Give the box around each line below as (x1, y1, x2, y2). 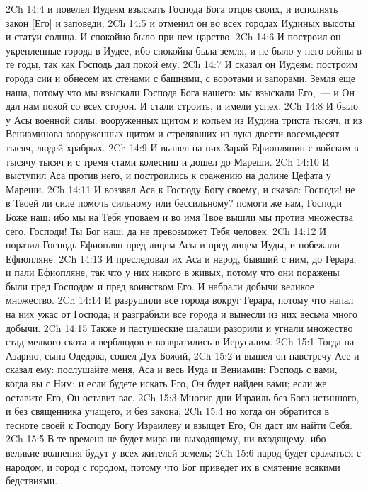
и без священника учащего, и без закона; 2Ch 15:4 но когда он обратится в (6, 404, 329, 418)
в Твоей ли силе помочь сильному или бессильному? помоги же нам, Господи (6, 195, 342, 210)
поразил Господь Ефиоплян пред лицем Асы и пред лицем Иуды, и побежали (6, 237, 340, 252)
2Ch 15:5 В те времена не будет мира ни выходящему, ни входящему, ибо (6, 431, 326, 446)
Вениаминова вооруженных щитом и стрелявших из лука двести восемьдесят (6, 126, 340, 141)
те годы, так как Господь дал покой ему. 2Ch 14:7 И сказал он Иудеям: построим (6, 57, 358, 71)
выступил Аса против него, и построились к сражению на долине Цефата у (6, 168, 331, 183)
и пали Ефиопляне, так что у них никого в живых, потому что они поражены (6, 265, 340, 280)
